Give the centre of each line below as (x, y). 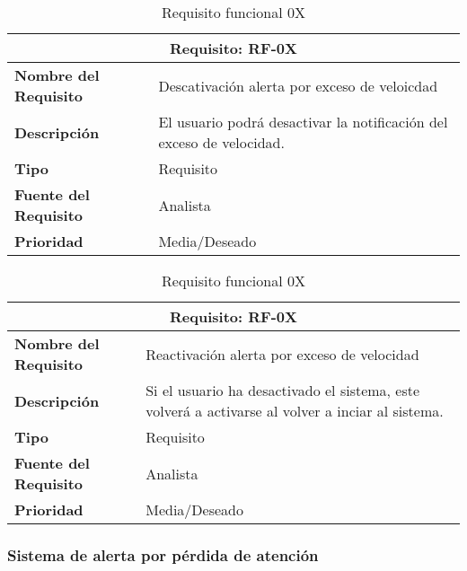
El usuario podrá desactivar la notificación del (303, 122)
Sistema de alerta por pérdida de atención (163, 554)
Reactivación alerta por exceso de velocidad (282, 354)
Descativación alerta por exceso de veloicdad (298, 85)
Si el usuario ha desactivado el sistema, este (283, 390)
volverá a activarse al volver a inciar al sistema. (295, 411)
